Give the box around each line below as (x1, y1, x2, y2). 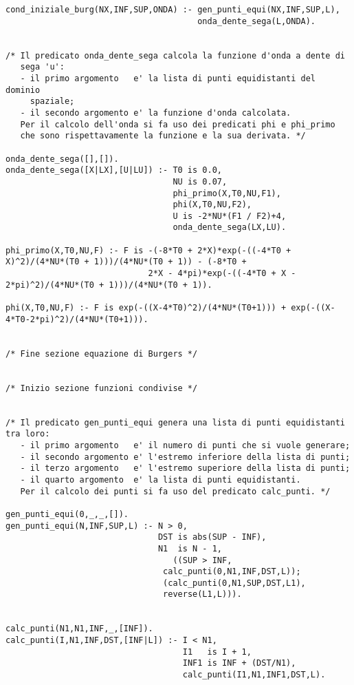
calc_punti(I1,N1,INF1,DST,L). (182, 670, 326, 680)
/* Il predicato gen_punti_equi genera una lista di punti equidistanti (5, 417, 345, 428)
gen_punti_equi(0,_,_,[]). (5, 509, 129, 519)
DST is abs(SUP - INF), (157, 532, 267, 542)
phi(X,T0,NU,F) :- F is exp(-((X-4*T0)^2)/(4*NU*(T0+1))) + (5, 303, 287, 313)
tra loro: (5, 429, 50, 439)
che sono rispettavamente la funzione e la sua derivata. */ (20, 131, 306, 141)
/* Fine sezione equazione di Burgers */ (5, 348, 198, 359)
